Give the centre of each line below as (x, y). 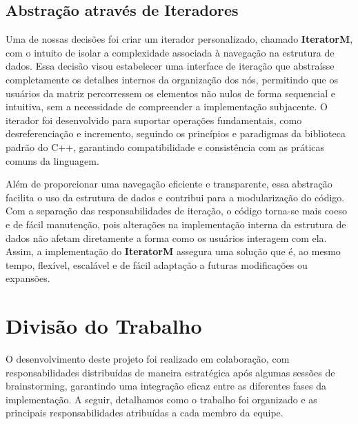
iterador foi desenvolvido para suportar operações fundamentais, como (154, 120)
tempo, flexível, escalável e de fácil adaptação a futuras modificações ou (157, 264)
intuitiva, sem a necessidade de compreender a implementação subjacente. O (167, 107)
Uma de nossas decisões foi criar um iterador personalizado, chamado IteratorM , (179, 39)
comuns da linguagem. (52, 160)
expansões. (28, 278)
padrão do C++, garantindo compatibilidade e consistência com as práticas (165, 147)
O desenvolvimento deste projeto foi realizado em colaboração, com (148, 359)
